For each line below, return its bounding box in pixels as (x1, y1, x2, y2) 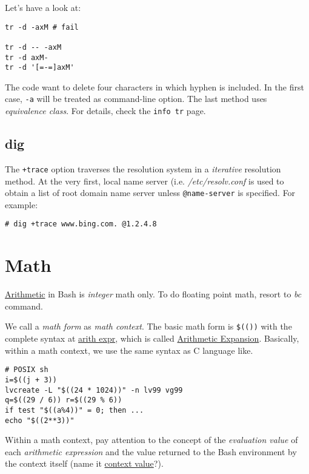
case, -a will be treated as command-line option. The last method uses (5, 92, 267, 105)
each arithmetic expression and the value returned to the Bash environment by (5, 445, 297, 458)
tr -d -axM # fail (5, 22, 79, 32)
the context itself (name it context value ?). (5, 457, 164, 470)
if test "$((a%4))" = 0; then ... (5, 405, 144, 415)
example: (5, 198, 38, 211)
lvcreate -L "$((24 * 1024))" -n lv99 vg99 (5, 385, 183, 394)
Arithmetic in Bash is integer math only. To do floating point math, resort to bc (5, 288, 302, 300)
